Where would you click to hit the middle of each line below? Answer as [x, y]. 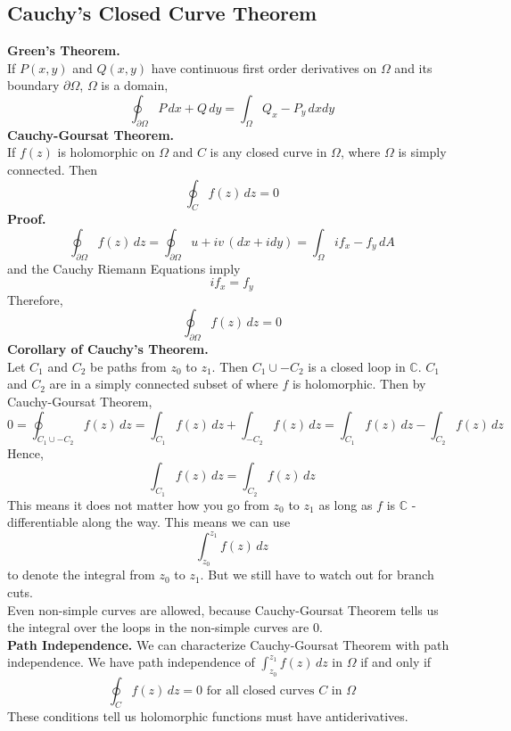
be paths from [128, 366]
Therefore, [35, 299]
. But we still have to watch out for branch [317, 575]
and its [413, 67]
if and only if [396, 662]
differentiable [43, 522]
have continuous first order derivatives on [264, 67]
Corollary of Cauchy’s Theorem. [108, 349]
